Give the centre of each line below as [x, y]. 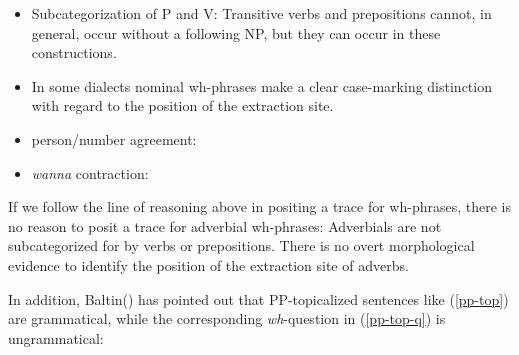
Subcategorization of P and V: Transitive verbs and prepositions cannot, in [261, 13]
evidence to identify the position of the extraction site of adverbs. [208, 264]
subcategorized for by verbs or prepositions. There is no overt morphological [241, 245]
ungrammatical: [56, 337]
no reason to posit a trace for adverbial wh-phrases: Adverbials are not [225, 225]
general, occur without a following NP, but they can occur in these [236, 32]
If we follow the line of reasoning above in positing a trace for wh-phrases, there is [260, 206]
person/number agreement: [114, 138]
